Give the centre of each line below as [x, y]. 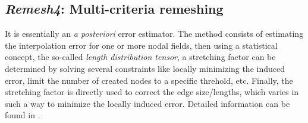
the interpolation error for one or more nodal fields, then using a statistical [141, 45]
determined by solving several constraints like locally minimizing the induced [145, 68]
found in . [23, 115]
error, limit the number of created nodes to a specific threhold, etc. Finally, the [149, 80]
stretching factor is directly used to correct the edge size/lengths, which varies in [152, 92]
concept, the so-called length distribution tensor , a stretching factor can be [140, 57]
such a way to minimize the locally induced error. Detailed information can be [147, 103]
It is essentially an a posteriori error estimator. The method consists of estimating [154, 34]
